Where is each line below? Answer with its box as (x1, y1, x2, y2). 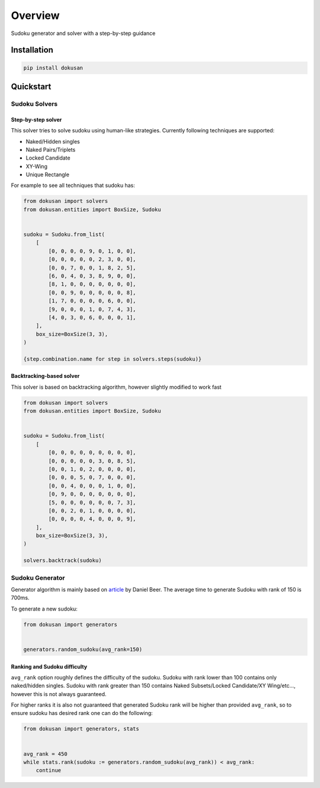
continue (36, 767, 62, 774)
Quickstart (11, 81, 52, 91)
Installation (11, 45, 53, 55)
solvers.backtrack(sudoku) (23, 557, 102, 564)
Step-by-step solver (11, 116, 62, 123)
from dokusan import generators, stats (23, 726, 139, 732)
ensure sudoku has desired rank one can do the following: (11, 710, 153, 717)
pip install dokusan (23, 64, 83, 71)
